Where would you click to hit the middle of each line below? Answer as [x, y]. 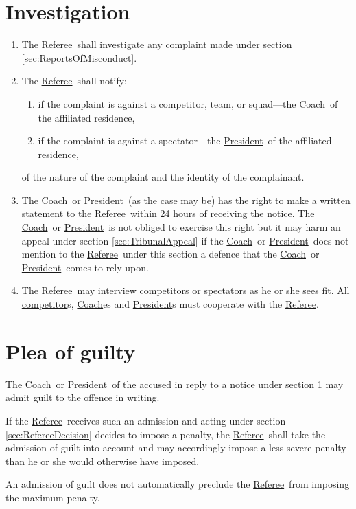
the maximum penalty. [53, 497]
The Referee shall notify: [74, 81]
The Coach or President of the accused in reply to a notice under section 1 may [175, 384]
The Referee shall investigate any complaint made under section [157, 44]
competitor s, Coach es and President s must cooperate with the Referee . [170, 304]
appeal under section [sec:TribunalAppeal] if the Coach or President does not [185, 240]
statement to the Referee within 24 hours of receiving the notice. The [168, 213]
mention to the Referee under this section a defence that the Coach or [170, 254]
